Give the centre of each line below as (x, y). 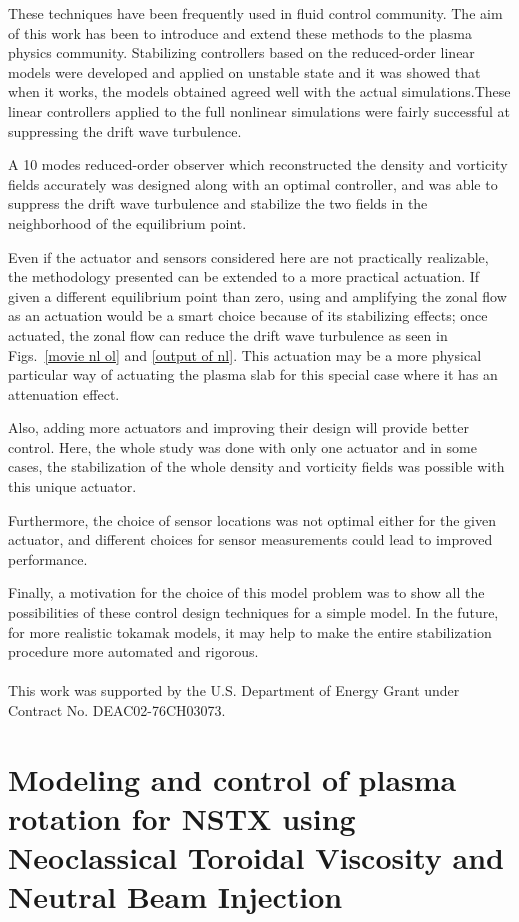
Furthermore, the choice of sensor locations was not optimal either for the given (252, 519)
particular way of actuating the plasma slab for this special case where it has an (253, 374)
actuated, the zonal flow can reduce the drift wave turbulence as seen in (228, 334)
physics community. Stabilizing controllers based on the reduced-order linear (241, 52)
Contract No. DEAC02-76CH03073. (117, 710)
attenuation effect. (64, 393)
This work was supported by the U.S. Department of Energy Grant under (234, 690)
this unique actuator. (72, 486)
